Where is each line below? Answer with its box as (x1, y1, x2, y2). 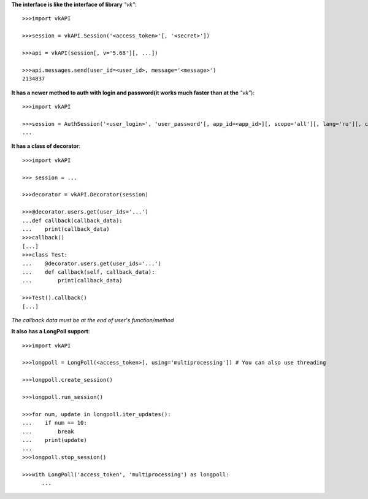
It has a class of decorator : (11, 142, 81, 150)
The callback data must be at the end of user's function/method (11, 316, 174, 323)
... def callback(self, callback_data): (22, 268, 155, 276)
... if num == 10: (22, 419, 87, 427)
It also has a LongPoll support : (11, 328, 90, 335)
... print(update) (22, 436, 87, 443)
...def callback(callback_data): (22, 217, 123, 224)
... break (22, 428, 74, 435)
